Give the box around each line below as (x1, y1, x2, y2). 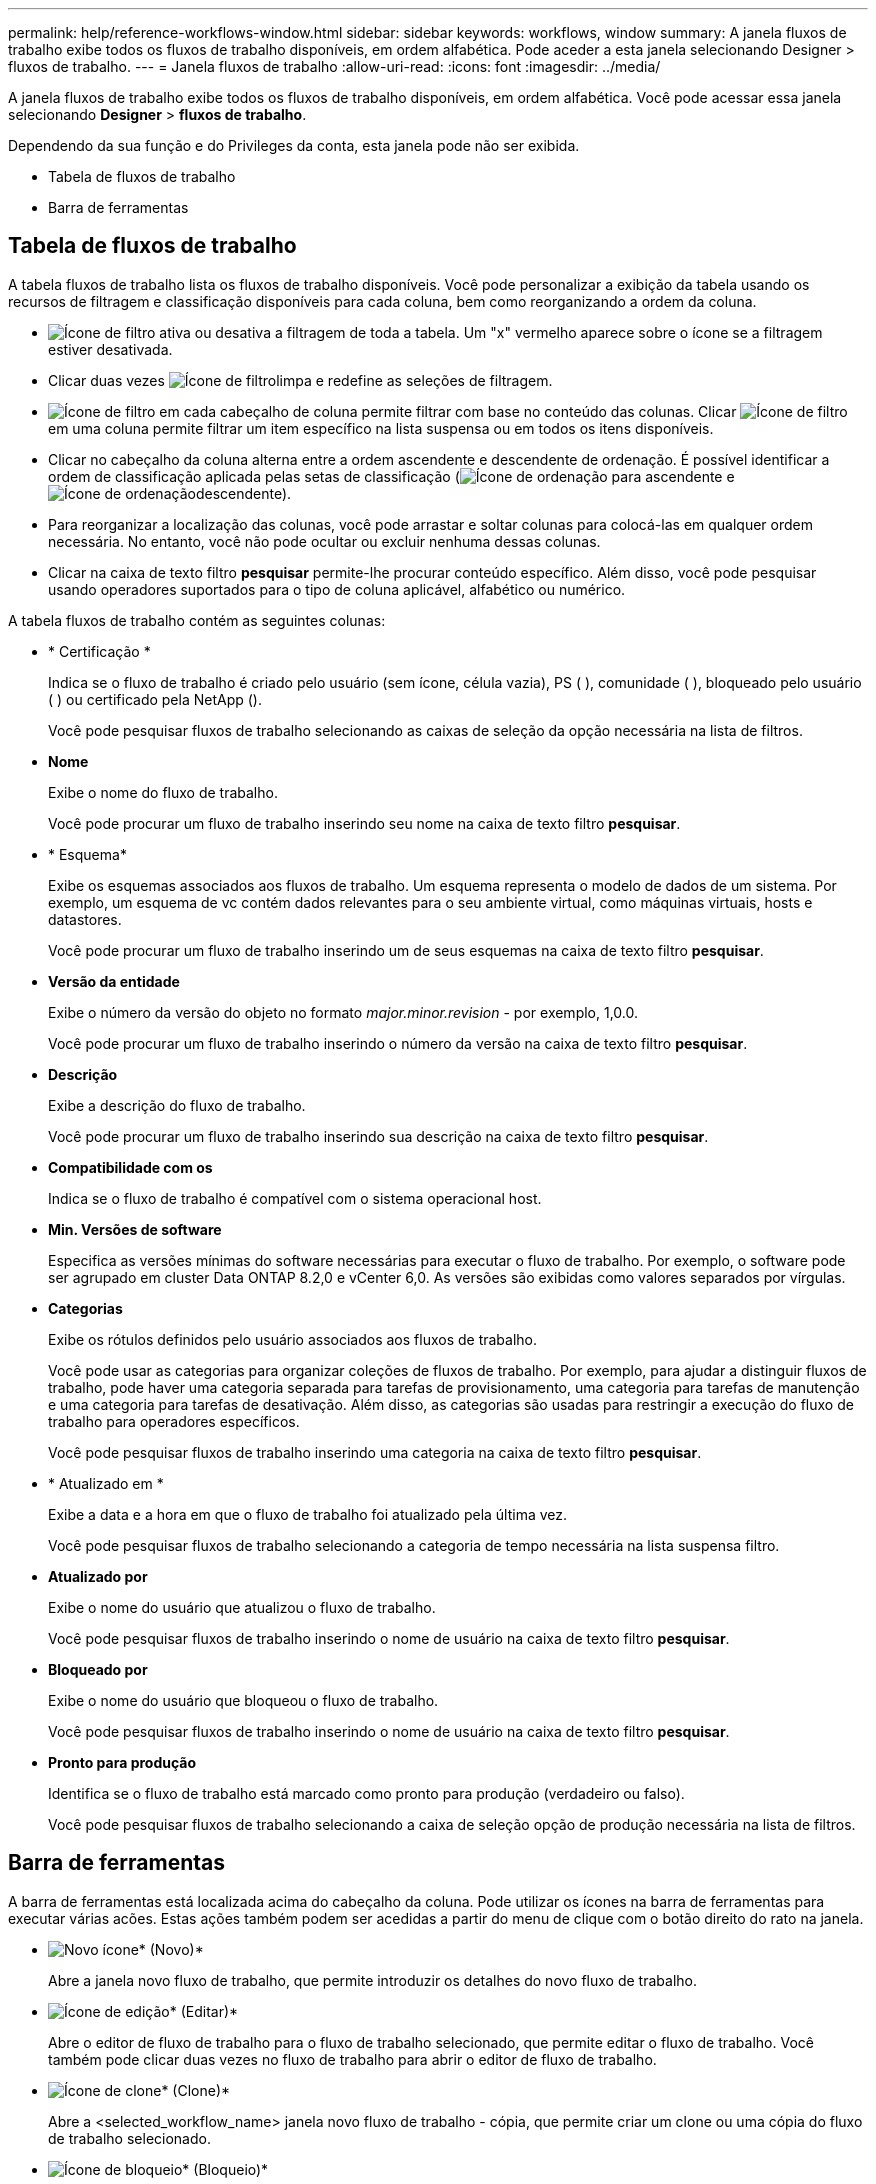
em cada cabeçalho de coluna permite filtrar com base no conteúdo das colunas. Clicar (159, 402, 737, 420)
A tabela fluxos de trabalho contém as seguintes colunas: (8, 611, 386, 629)
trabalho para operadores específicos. (48, 1412, 300, 1430)
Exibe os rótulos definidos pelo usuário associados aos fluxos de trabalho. (48, 1330, 538, 1348)
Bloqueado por (48, 1660, 148, 1678)
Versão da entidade (48, 972, 180, 990)
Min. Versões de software (48, 1220, 222, 1238)
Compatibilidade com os (48, 1158, 213, 1176)
